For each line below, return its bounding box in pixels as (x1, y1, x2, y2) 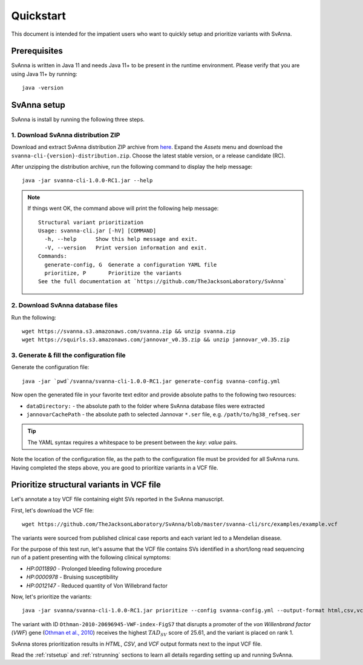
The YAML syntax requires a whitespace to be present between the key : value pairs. (27, 439, 238, 446)
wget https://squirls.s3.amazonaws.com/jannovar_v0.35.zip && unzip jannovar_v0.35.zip (22, 336, 290, 343)
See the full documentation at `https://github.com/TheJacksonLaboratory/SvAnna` (38, 278, 287, 285)
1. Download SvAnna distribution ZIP (11, 131, 120, 139)
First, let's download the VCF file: (11, 506, 94, 514)
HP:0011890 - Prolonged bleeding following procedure (26, 565, 162, 572)
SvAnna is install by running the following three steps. (11, 116, 145, 123)
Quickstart (11, 9, 67, 22)
